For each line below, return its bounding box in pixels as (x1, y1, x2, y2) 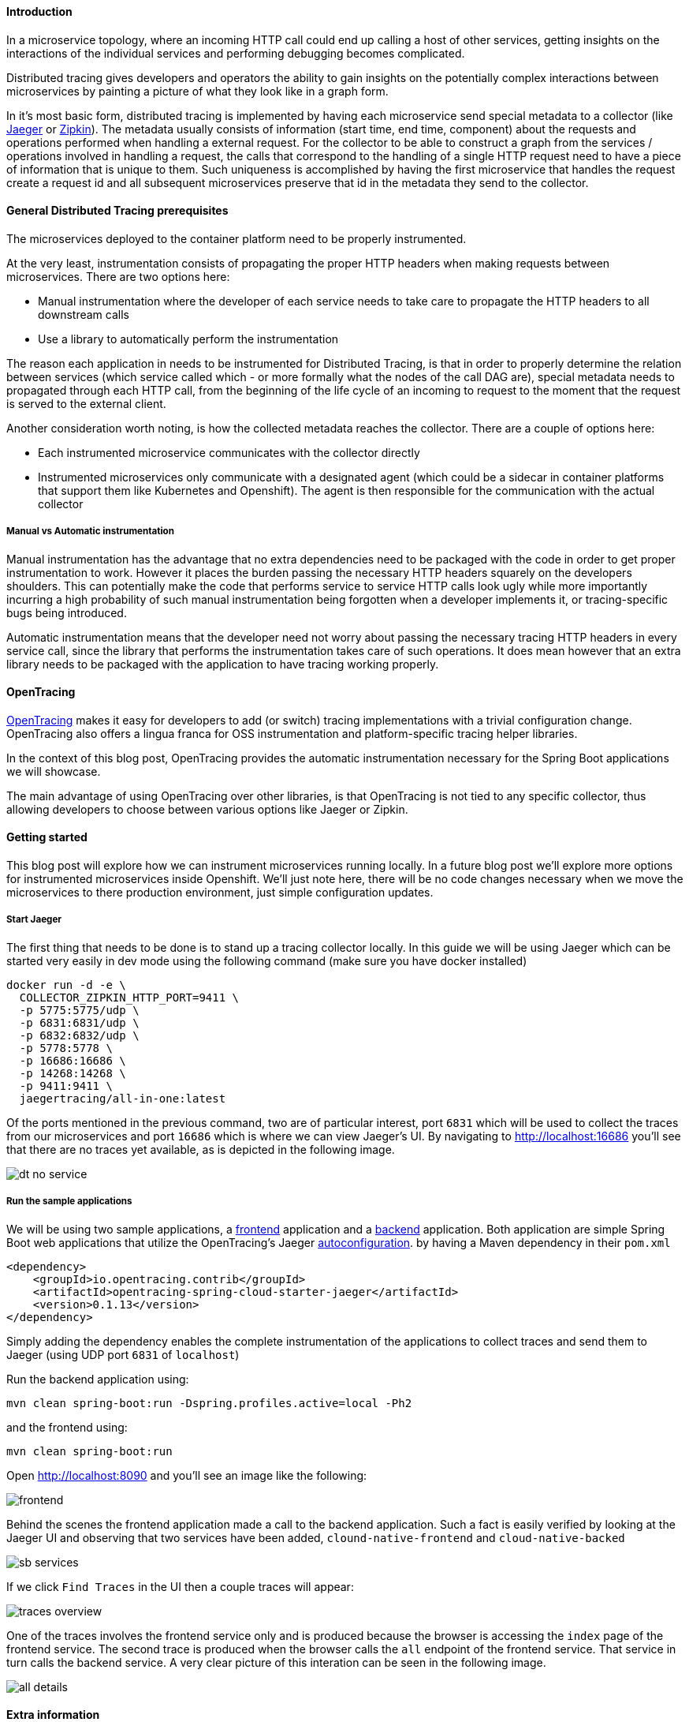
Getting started (6, 830, 88, 844)
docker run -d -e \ (6, 978, 126, 991)
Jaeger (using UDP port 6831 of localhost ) (6, 1347, 240, 1361)
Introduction (6, 5, 73, 18)
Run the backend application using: (6, 1372, 189, 1386)
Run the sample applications (6, 1196, 132, 1207)
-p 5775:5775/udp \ (19, 1003, 140, 1016)
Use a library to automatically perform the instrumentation (38, 331, 339, 346)
